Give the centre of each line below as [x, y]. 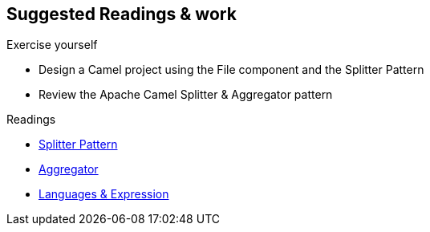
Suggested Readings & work [122, 14]
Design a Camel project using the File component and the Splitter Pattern [231, 70]
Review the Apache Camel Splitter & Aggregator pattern [186, 95]
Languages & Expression [104, 194]
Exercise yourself [52, 45]
